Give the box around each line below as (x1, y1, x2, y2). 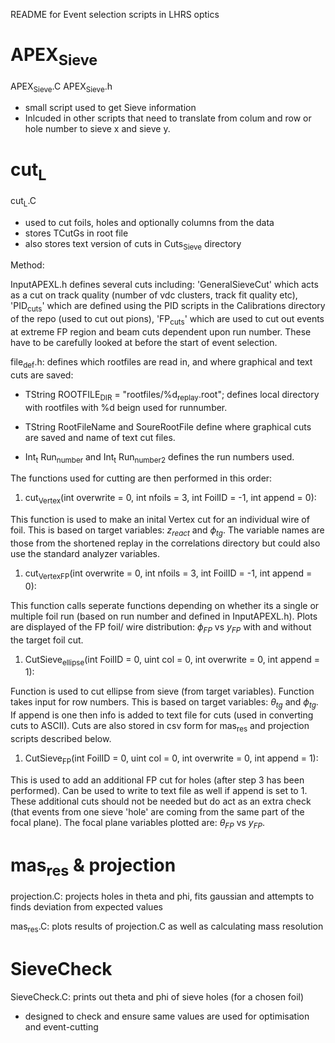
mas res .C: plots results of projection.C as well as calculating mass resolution (10, 920, 324, 934)
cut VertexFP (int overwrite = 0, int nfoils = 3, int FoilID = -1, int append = (24, 567, 313, 581)
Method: (10, 259, 45, 271)
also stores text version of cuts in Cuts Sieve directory (24, 237, 242, 252)
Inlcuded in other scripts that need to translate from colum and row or (24, 112, 312, 124)
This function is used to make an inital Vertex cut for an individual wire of (10, 514, 310, 526)
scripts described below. (10, 733, 112, 745)
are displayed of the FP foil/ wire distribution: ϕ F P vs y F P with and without (10, 620, 312, 635)
